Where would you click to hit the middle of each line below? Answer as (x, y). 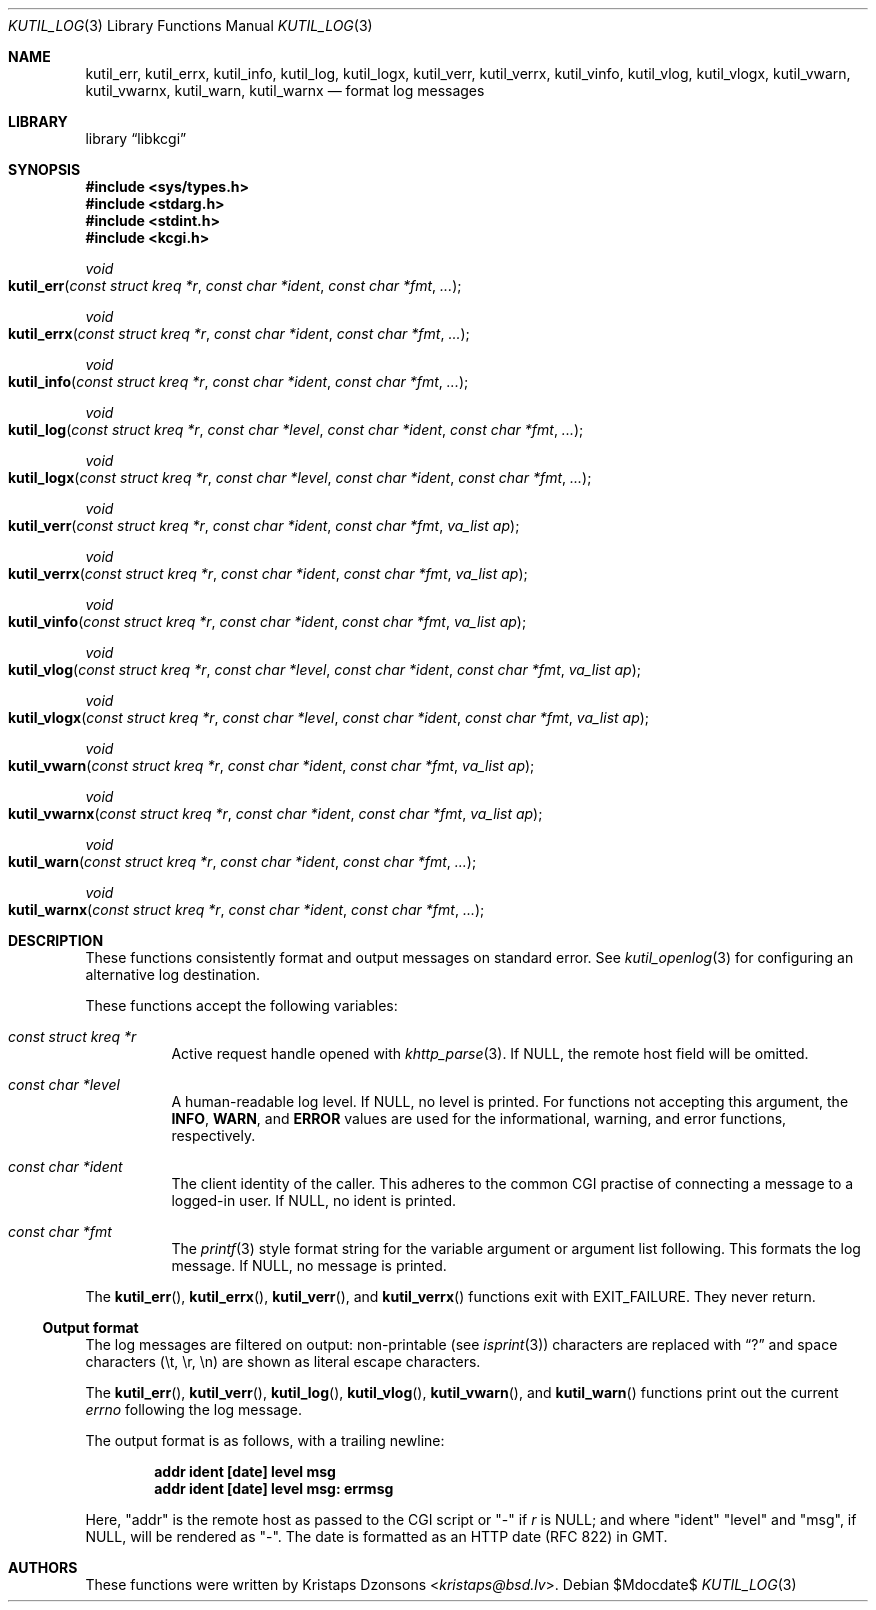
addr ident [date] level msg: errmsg (274, 1488)
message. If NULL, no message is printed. (309, 1265)
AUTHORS (43, 1567)
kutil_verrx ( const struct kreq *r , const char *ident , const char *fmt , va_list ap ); (268, 573)
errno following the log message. (193, 1409)
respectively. (213, 1135)
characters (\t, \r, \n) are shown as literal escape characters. (283, 1361)
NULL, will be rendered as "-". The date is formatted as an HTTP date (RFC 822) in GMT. (376, 1536)
